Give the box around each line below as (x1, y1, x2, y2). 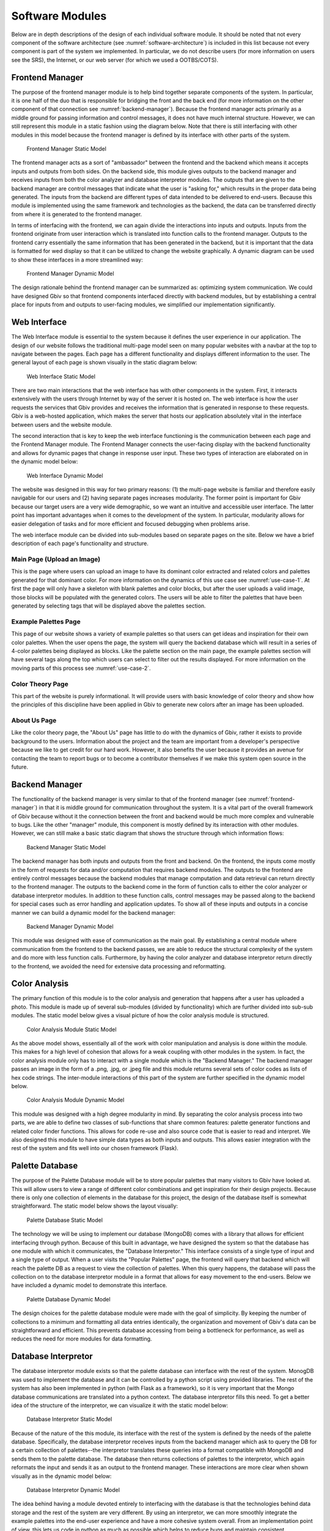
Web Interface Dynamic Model (26, 472, 103, 479)
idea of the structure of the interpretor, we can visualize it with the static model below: (11, 1401, 229, 1409)
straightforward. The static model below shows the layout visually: (11, 1202, 178, 1209)
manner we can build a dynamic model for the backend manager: (11, 909, 175, 916)
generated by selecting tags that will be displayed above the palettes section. (11, 602, 206, 609)
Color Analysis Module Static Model (26, 1026, 117, 1033)
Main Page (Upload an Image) (11, 555, 101, 563)
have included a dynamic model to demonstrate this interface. (11, 1282, 167, 1289)
